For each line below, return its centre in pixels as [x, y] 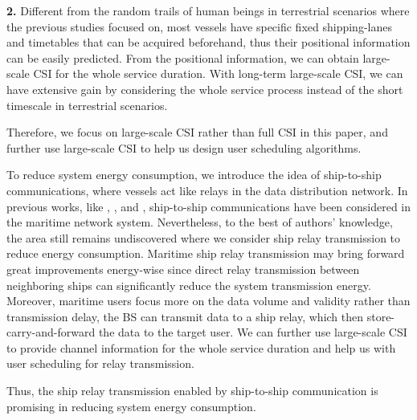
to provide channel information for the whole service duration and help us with [201, 347]
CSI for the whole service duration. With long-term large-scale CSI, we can [218, 73]
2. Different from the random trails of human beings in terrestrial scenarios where [208, 10]
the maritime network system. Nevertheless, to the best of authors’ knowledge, [200, 222]
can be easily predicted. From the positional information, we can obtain [183, 57]
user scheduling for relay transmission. [100, 363]
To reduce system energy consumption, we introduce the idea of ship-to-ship [194, 175]
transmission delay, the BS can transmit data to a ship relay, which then [185, 316]
